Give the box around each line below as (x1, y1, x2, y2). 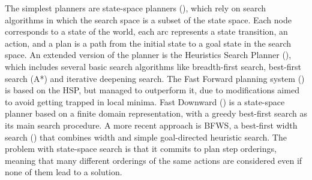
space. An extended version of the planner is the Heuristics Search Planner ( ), (5, 48, 292, 61)
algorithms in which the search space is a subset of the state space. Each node (5, 13, 292, 26)
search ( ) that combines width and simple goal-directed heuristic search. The (5, 130, 287, 143)
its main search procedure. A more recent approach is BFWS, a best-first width (5, 118, 298, 131)
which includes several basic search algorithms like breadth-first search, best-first (5, 60, 302, 72)
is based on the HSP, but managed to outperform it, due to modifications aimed (5, 84, 299, 96)
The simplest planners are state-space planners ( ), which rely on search (5, 2, 266, 14)
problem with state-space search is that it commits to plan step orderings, (5, 142, 277, 155)
